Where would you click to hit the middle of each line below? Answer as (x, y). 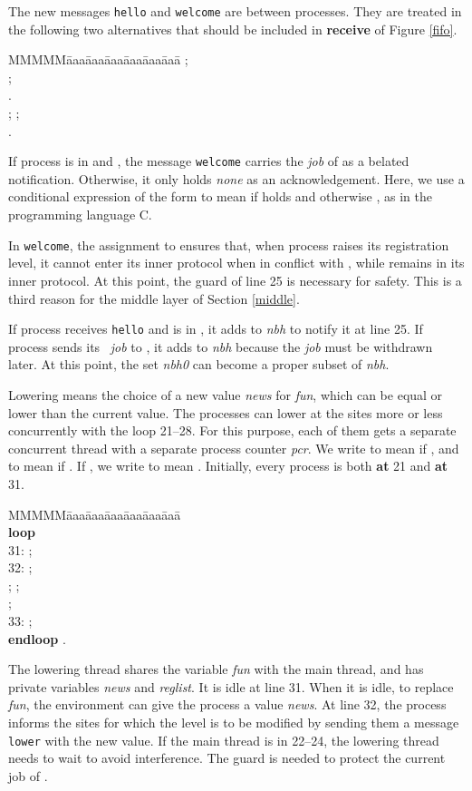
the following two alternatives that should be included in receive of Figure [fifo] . (233, 29)
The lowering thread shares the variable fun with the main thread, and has (216, 669)
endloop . (37, 638)
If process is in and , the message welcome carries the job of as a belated (209, 161)
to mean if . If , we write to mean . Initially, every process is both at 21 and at (228, 466)
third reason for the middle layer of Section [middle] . (154, 298)
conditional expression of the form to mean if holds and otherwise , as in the (220, 196)
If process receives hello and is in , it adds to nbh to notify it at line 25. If (216, 329)
